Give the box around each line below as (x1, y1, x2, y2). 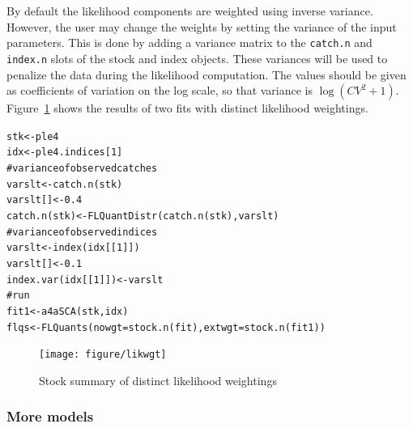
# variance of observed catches (6, 163, 158, 174)
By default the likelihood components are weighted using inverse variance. (6, 2, 373, 19)
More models (6, 406, 94, 426)
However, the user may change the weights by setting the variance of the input (6, 18, 397, 35)
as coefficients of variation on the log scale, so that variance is (6, 82, 313, 99)
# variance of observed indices (6, 226, 158, 238)
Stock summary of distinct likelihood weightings (39, 371, 277, 388)
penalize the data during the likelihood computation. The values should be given (6, 66, 407, 83)
